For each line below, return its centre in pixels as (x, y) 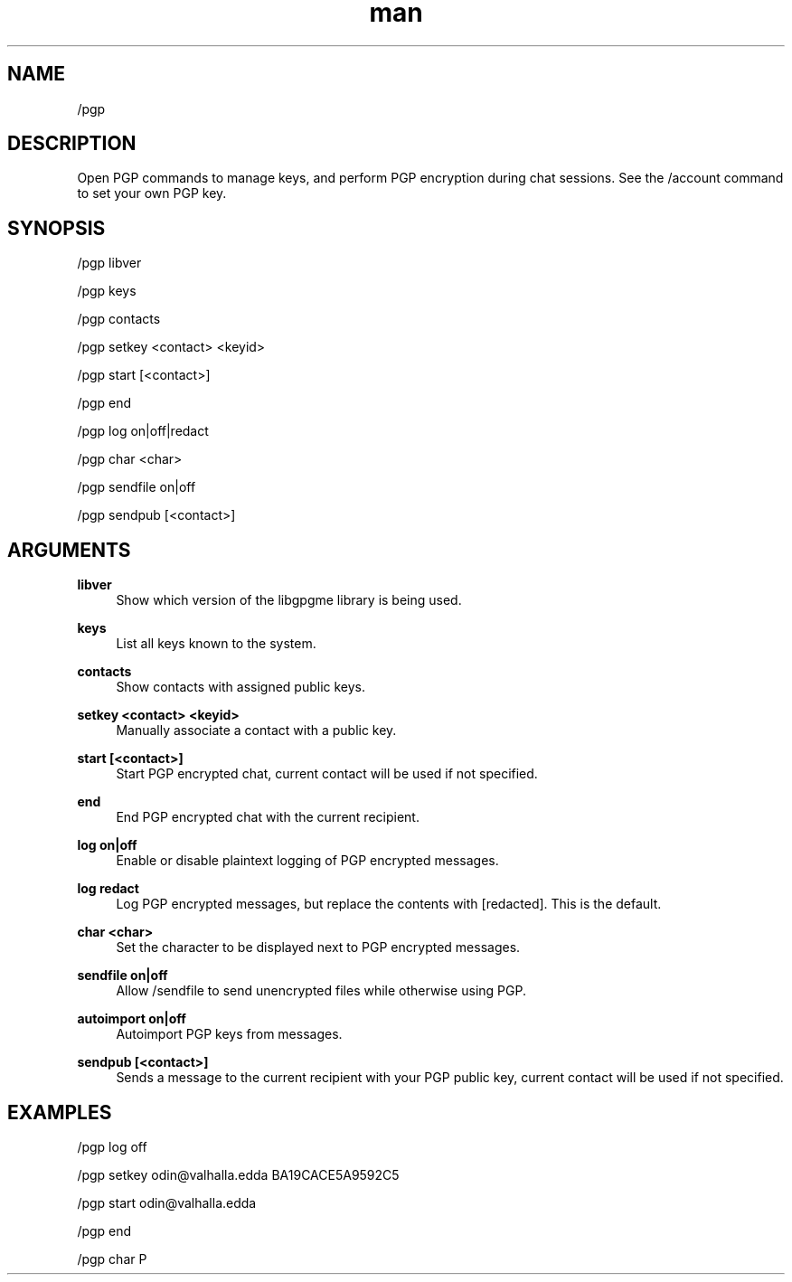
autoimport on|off (132, 1019)
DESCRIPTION (72, 144)
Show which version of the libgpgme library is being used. (289, 600)
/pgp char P (112, 1258)
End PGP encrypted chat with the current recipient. (268, 817)
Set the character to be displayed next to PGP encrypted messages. (318, 947)
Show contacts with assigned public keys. (241, 687)
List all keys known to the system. (216, 644)
